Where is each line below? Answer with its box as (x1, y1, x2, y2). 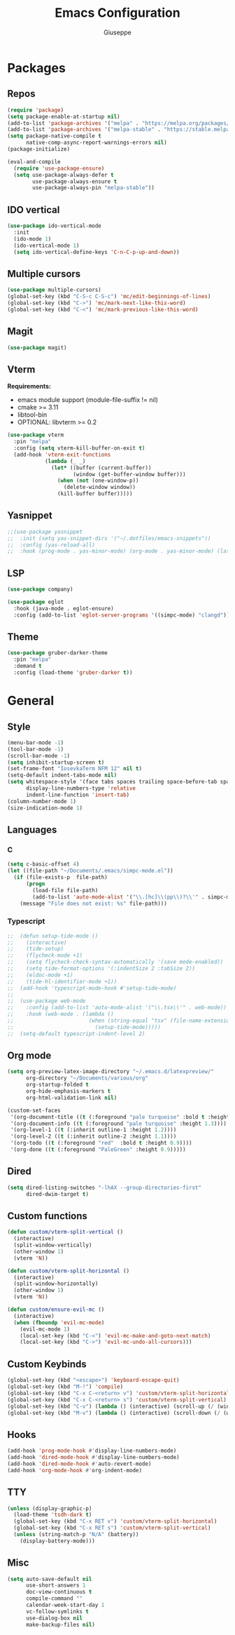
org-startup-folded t (25, 1082, 90, 1089)
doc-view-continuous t (25, 1589, 92, 1596)
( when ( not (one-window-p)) (57, 477, 139, 485)
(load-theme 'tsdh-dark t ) (13, 1512, 92, 1519)
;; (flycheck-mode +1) (7, 952, 83, 959)
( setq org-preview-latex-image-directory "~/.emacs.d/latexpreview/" (7, 1068, 215, 1075)
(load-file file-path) (32, 887, 99, 894)
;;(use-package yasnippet (7, 528, 83, 535)
